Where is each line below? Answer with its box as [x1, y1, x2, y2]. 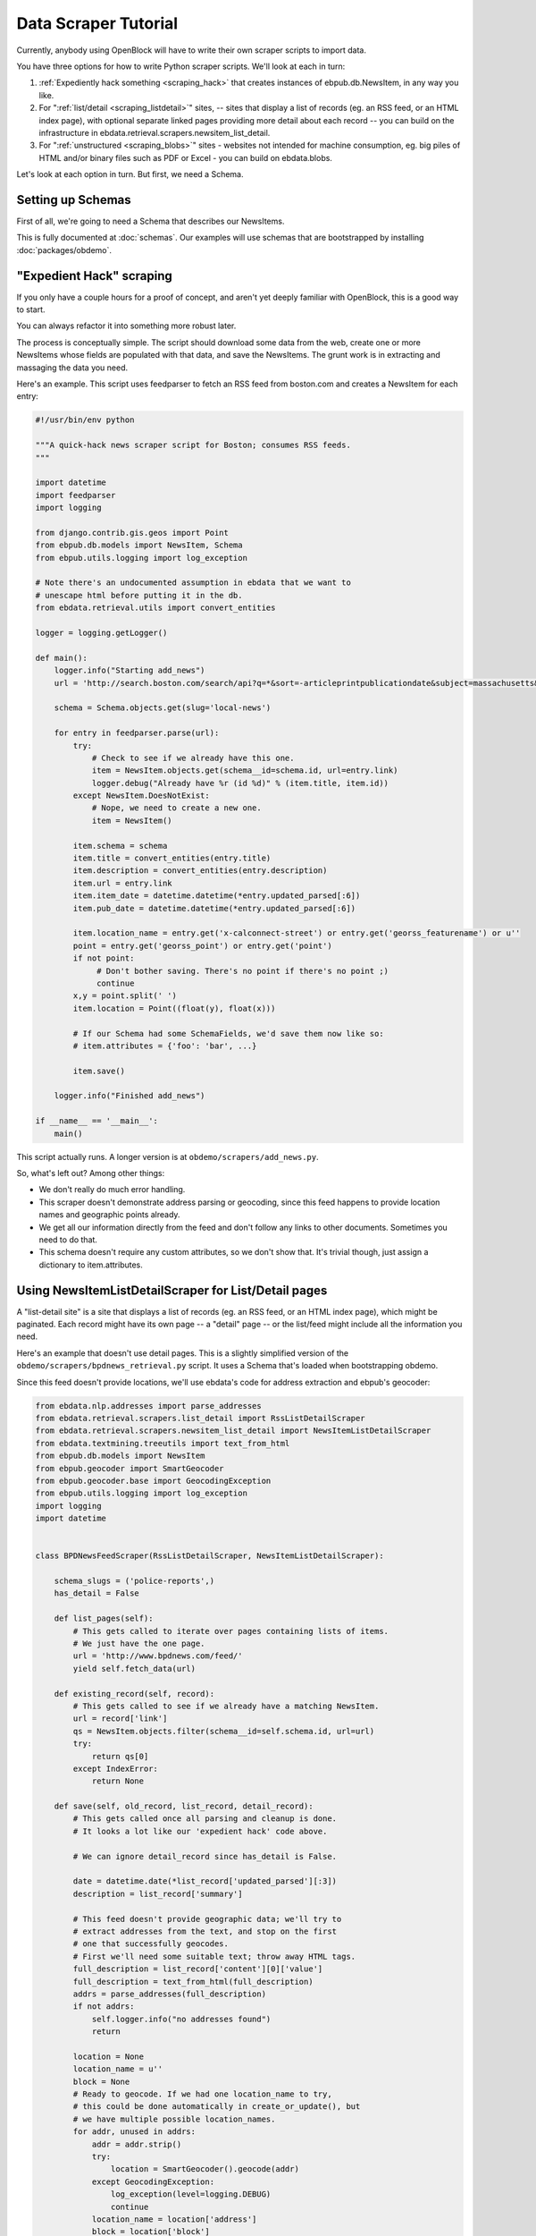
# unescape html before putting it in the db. [35, 590, 243, 600]
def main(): [35, 653, 88, 663]
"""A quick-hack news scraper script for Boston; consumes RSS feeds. [35, 440, 352, 451]
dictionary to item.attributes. [38, 1259, 143, 1270]
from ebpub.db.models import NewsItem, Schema [35, 540, 243, 550]
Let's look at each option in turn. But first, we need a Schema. [16, 169, 244, 180]
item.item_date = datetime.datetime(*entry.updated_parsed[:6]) [72, 891, 361, 901]
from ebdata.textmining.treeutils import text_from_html [35, 1438, 290, 1448]
